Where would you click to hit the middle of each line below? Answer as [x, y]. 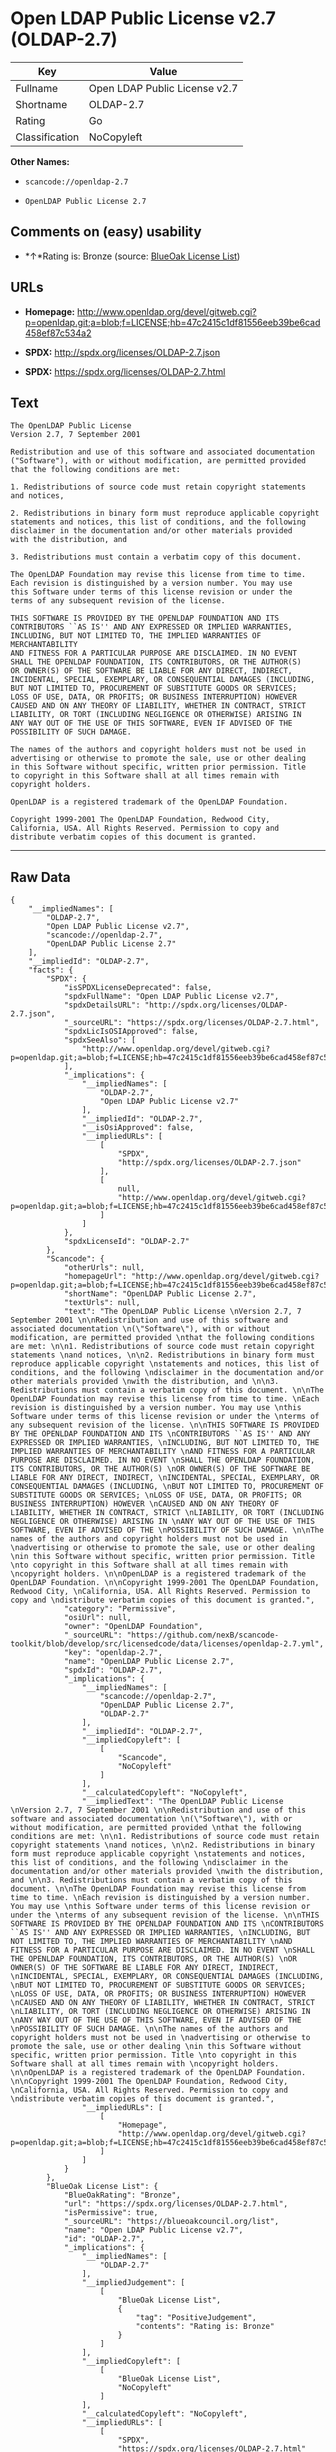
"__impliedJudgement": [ [133, 2283]
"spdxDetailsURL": [102, 1005]
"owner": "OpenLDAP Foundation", [133, 1627]
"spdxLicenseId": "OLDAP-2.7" [126, 1242]
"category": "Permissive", [120, 1609]
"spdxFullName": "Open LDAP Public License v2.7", [171, 997]
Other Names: [40, 161]
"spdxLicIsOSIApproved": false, [131, 1032]
